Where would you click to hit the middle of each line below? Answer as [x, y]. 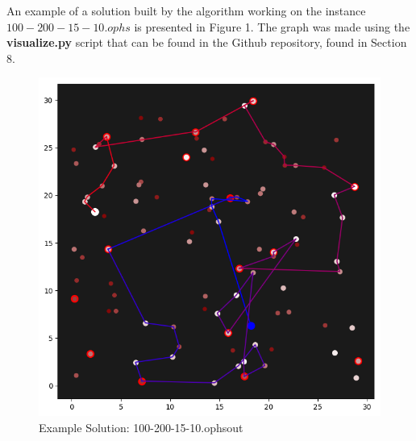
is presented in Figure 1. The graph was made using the [272, 26]
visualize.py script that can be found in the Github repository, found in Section [207, 42]
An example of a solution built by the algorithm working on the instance [186, 10]
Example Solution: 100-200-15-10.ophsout [141, 427]
